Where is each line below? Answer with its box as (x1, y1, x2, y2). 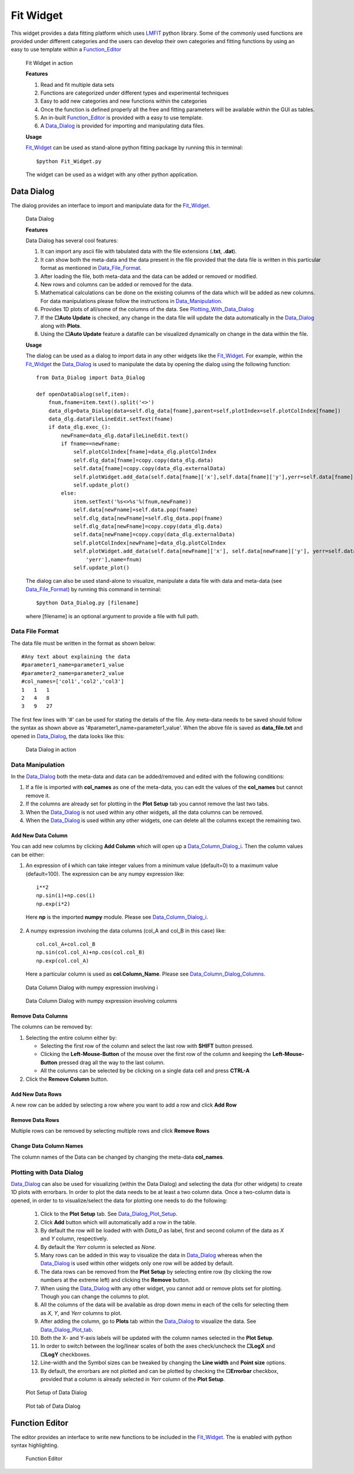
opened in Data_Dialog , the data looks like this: (11, 732, 125, 739)
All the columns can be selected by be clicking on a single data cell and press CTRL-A (40, 1067, 250, 1074)
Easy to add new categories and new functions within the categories (40, 97, 207, 105)
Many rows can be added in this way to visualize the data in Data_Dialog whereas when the (40, 1252, 263, 1259)
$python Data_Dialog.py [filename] (36, 599, 139, 606)
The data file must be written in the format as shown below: (11, 640, 156, 647)
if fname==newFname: (61, 441, 120, 447)
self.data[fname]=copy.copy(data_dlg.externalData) (73, 465, 227, 472)
